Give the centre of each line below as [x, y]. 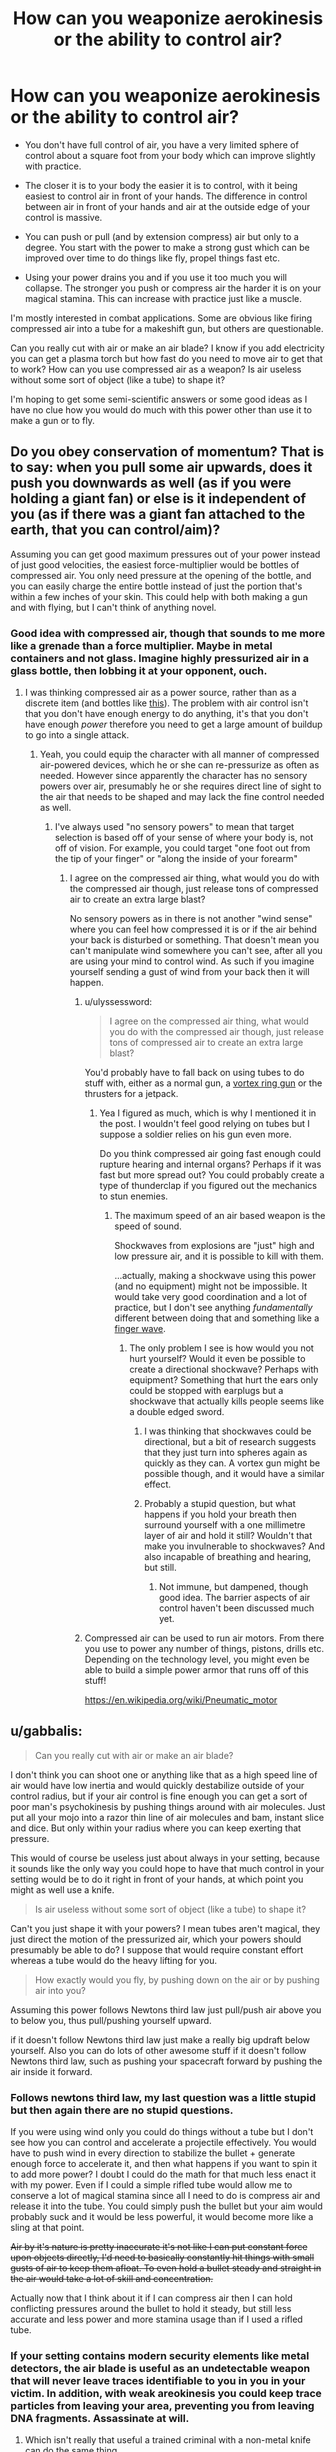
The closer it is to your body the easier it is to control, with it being [161, 185]
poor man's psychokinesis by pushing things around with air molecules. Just [168, 1806]
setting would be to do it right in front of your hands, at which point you [157, 1879]
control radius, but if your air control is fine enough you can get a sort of [159, 1796]
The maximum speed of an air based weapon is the [220, 1216]
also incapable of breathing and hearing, [228, 1557]
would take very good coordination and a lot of [211, 1297]
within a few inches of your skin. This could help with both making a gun [159, 596]
